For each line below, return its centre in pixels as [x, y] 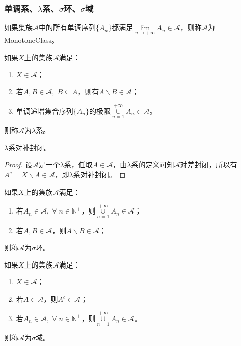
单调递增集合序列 [45, 111]
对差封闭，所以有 [209, 164]
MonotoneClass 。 [32, 40]
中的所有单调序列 [67, 27]
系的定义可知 [153, 164]
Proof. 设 [18, 164]
